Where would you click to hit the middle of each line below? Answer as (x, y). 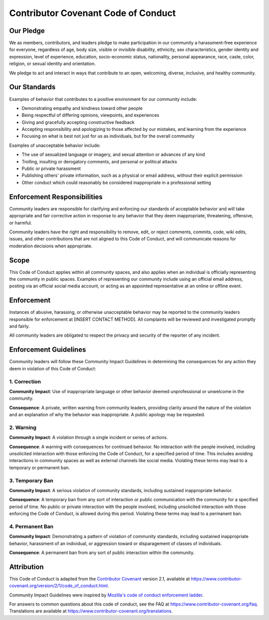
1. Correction (25, 381)
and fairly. (19, 326)
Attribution (27, 567)
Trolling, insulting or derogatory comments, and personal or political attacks (99, 161)
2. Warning (23, 427)
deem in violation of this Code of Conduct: (53, 368)
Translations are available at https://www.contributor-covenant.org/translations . (91, 611)
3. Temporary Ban (31, 481)
